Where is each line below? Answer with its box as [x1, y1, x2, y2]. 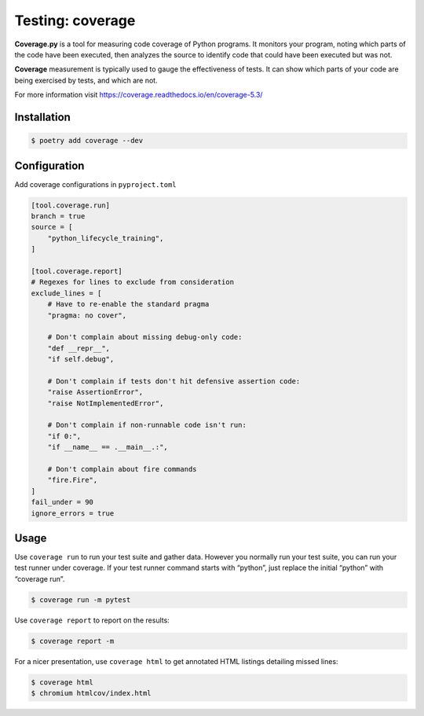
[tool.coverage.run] [31, 200, 110, 210]
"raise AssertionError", [47, 387, 144, 397]
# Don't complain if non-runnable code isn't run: [47, 420, 247, 430]
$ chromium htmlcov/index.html [31, 688, 152, 698]
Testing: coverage [14, 12, 136, 29]
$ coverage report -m [31, 637, 115, 645]
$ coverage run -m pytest [31, 595, 131, 604]
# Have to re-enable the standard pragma [47, 299, 210, 309]
